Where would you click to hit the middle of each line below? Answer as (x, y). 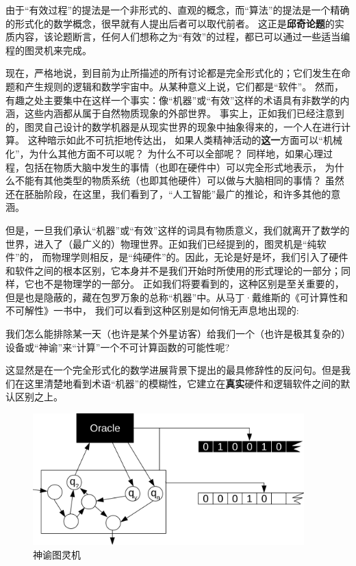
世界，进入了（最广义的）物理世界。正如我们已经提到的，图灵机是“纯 (161, 243)
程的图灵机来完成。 (49, 50)
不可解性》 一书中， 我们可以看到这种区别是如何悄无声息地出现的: (152, 310)
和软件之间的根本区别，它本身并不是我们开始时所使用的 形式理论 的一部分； (173, 270)
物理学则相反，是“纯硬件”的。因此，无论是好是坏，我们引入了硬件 (200, 257)
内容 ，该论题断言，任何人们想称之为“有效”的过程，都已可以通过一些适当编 (182, 37)
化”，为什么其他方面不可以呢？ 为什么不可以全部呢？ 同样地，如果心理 (164, 153)
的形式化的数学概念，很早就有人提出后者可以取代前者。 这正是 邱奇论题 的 (170, 23)
